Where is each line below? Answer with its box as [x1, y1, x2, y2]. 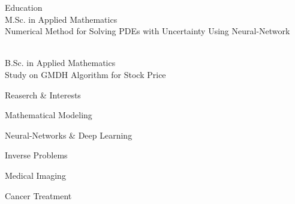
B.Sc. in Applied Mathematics [5, 56, 116, 69]
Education [5, 1, 43, 13]
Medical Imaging [5, 169, 66, 181]
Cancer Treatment [5, 189, 72, 202]
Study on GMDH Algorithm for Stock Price [5, 68, 166, 80]
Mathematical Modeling [5, 109, 92, 121]
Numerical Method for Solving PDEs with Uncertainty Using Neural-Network [5, 25, 290, 37]
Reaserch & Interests [5, 88, 81, 101]
